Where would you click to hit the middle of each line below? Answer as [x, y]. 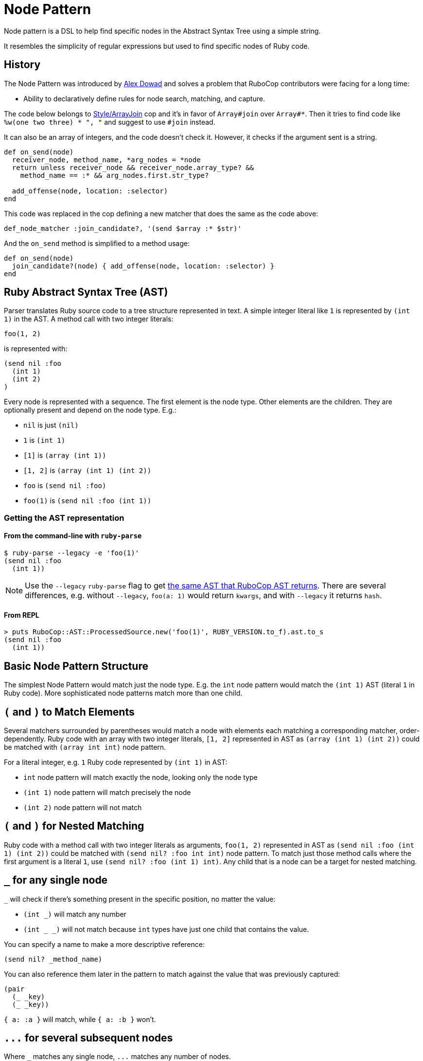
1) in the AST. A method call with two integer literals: [89, 319]
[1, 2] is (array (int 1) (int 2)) [88, 471]
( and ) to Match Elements [69, 712]
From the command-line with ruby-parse [73, 536]
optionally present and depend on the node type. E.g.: [90, 410]
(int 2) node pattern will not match [83, 807]
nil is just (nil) [51, 425]
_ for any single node [56, 880]
